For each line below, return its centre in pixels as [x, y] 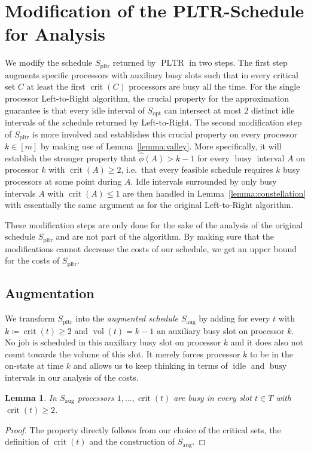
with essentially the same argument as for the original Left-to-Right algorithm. [149, 205]
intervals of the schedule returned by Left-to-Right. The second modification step [153, 122]
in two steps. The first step [238, 62]
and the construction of [132, 441]
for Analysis [55, 34]
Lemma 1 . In [31, 397]
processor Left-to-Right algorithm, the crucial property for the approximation [147, 98]
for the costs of [32, 260]
